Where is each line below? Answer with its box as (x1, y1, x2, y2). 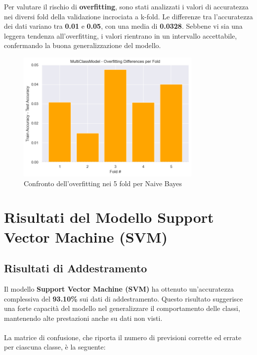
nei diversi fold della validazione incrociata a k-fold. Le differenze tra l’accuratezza (4, 11, 253, 21)
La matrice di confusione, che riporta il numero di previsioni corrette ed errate (4, 332, 242, 342)
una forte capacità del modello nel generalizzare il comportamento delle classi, (4, 303, 240, 313)
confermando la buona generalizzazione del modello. (4, 40, 161, 51)
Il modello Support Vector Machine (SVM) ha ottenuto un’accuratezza (4, 283, 234, 294)
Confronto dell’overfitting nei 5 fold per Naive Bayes (24, 178, 182, 188)
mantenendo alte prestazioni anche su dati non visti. (4, 312, 163, 323)
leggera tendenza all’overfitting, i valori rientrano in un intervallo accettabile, (4, 30, 237, 41)
